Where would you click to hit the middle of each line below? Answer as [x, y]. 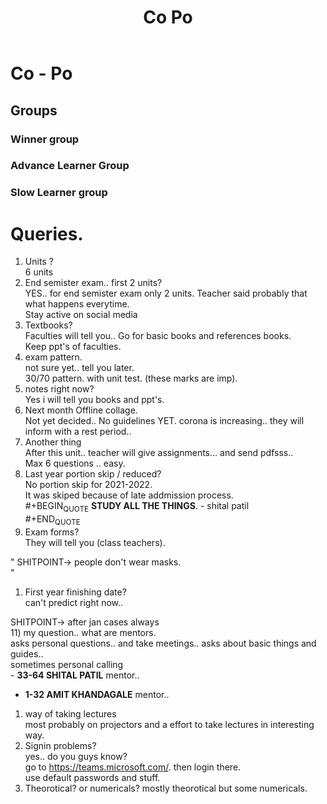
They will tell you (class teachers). [95, 542]
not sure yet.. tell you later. [79, 368]
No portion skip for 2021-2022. [88, 485]
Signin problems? [60, 745]
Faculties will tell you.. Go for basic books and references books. [158, 336]
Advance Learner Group [70, 166]
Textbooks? [48, 325]
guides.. [27, 653]
